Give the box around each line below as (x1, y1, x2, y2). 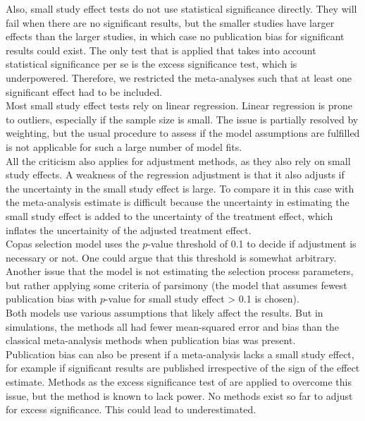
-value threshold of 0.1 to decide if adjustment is (147, 236, 357, 251)
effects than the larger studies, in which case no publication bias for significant (6, 29, 345, 44)
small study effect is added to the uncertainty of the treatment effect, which (6, 208, 333, 223)
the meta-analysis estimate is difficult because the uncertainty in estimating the (6, 195, 349, 209)
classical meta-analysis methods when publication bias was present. (6, 333, 296, 348)
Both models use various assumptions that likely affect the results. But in (6, 305, 323, 320)
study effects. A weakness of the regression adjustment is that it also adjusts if (6, 167, 345, 182)
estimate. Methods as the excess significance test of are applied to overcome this (6, 374, 352, 389)
